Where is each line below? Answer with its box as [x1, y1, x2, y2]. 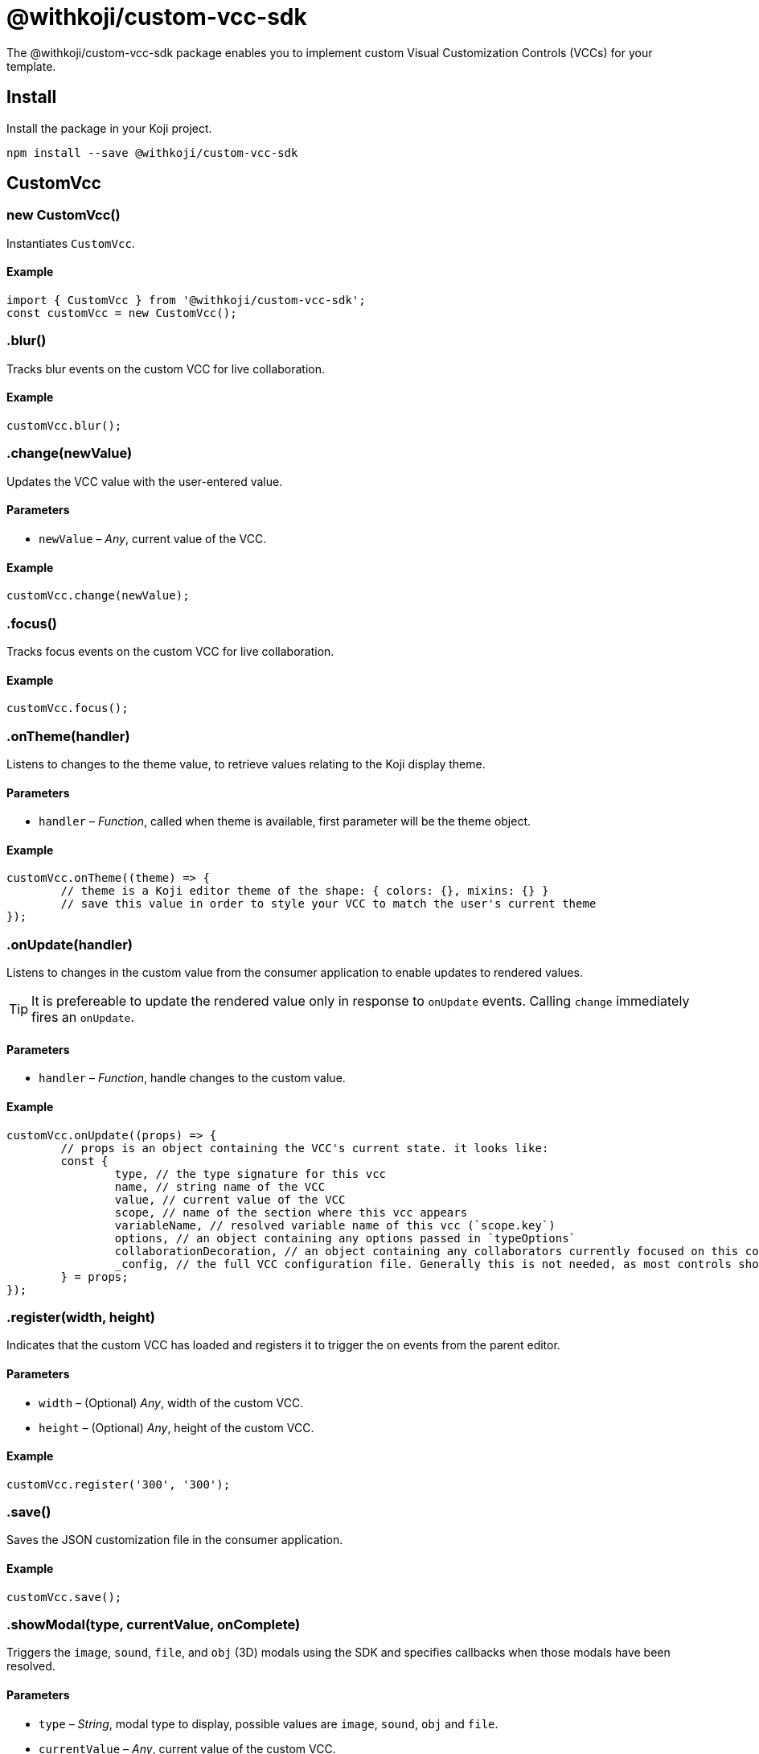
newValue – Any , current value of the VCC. [39, 531, 267, 546]
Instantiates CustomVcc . [6, 236, 135, 250]
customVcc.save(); [6, 1590, 122, 1604]
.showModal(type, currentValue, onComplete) [6, 1616, 301, 1633]
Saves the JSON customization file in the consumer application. [6, 1533, 343, 1547]
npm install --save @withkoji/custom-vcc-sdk [6, 146, 298, 159]
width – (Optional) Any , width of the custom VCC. [39, 1395, 304, 1410]
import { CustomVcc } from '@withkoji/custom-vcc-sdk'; [6, 294, 366, 307]
